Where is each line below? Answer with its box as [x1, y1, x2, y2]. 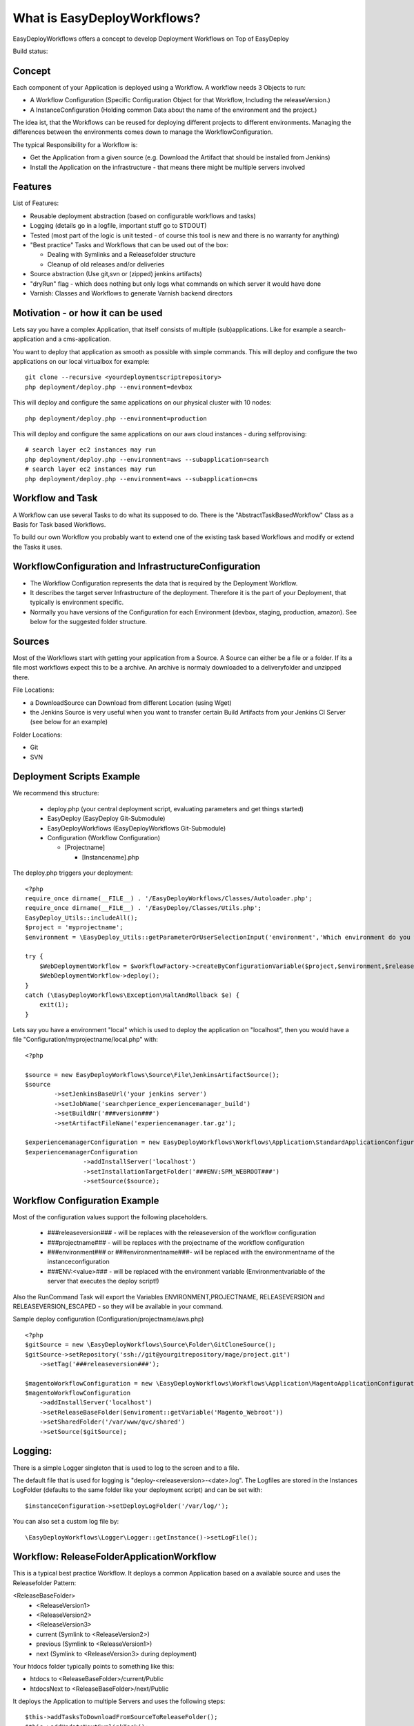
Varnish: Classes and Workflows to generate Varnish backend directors [30, 289, 233, 297]
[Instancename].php [81, 853, 139, 861]
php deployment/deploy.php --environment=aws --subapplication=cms [25, 475, 258, 483]
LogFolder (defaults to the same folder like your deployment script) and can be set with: [12, 1486, 262, 1494]
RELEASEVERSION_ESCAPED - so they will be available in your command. [12, 1302, 224, 1310]
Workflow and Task [12, 492, 98, 504]
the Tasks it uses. [12, 543, 63, 551]
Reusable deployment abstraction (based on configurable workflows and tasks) [30, 211, 257, 220]
